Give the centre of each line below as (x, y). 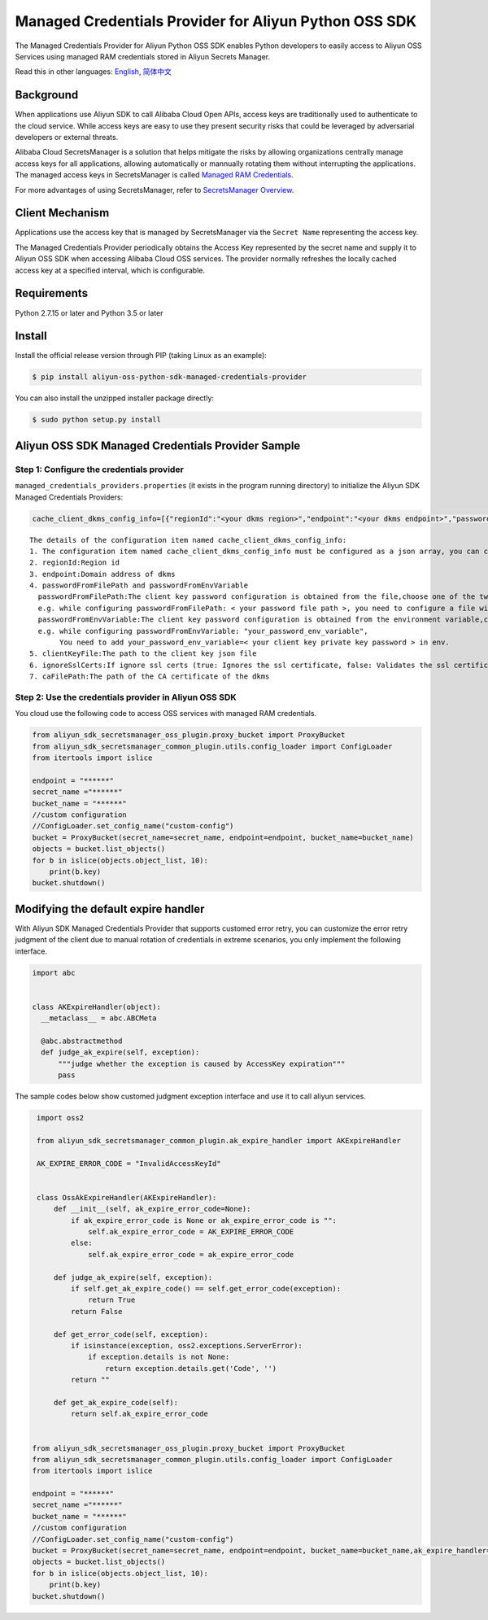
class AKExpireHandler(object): (97, 1006)
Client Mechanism (62, 213)
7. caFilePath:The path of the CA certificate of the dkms (150, 677)
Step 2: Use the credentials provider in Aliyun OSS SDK (126, 697)
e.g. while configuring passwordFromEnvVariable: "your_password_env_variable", (203, 631)
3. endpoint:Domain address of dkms (102, 574)
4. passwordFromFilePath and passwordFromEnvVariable (139, 585)
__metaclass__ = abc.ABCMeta (99, 1018)
